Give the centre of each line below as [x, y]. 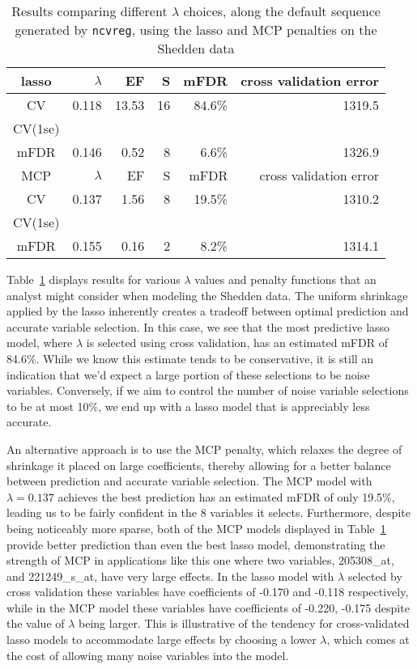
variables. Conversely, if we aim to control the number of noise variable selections [208, 390]
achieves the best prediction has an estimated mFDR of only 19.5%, [226, 496]
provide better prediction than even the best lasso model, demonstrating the [196, 544]
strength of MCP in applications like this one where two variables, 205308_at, [200, 560]
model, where [40, 343]
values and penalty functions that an [285, 279]
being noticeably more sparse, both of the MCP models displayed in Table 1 [196, 528]
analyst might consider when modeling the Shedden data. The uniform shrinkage [207, 295]
